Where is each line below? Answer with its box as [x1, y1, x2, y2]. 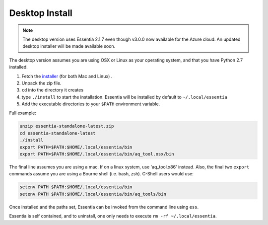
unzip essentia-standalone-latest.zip [19, 123, 114, 129]
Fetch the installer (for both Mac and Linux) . [21, 73, 113, 79]
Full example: [9, 110, 37, 116]
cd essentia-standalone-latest [19, 130, 96, 136]
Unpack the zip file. [21, 80, 62, 86]
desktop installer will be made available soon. [22, 43, 116, 49]
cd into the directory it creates [21, 87, 84, 93]
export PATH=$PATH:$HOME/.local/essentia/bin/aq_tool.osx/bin [19, 151, 174, 156]
